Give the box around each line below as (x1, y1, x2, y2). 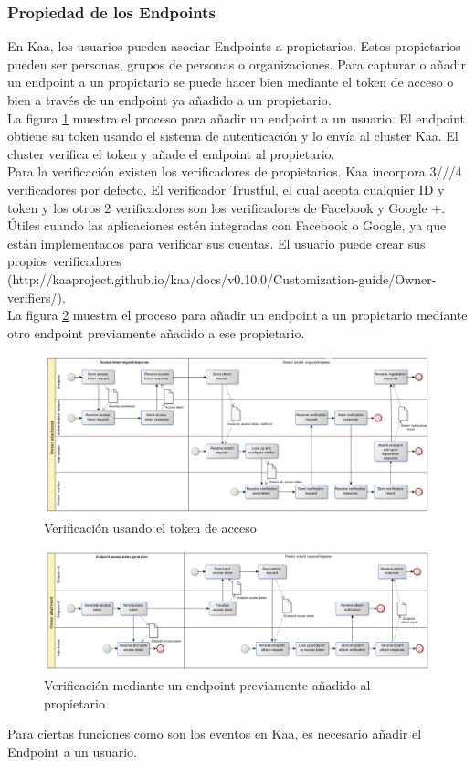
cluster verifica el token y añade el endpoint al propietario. (7, 144, 335, 163)
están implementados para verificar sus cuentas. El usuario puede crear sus (7, 233, 426, 252)
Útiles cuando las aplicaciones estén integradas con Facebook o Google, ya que (7, 216, 447, 235)
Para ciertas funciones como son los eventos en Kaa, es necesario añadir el (7, 724, 422, 743)
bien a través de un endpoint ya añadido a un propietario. (7, 91, 332, 109)
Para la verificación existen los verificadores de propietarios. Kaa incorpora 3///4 (7, 162, 462, 181)
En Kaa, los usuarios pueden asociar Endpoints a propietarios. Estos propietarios (7, 37, 461, 56)
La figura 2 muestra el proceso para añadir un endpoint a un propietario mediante (7, 305, 468, 325)
